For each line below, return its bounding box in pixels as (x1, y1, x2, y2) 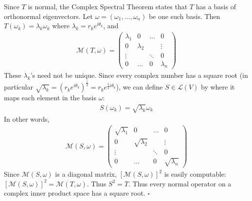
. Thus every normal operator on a (128, 178, 232, 188)
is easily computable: (164, 169, 226, 179)
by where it (201, 82, 235, 92)
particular (4, 82, 33, 92)
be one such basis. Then (148, 11, 220, 21)
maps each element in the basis (4, 92, 96, 103)
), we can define (116, 82, 163, 92)
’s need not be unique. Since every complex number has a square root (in (30, 70, 248, 80)
